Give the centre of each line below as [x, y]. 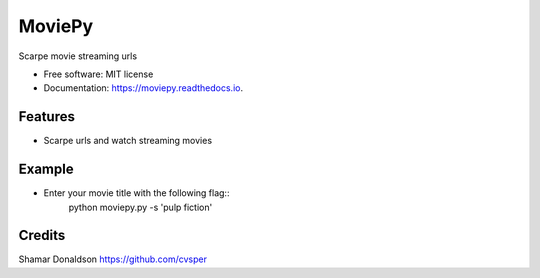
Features [46, 116]
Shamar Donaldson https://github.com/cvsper [112, 259]
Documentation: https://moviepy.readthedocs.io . [143, 88]
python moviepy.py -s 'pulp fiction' [140, 207]
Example [46, 169]
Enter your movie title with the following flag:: [136, 193]
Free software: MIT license [98, 74]
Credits [42, 235]
